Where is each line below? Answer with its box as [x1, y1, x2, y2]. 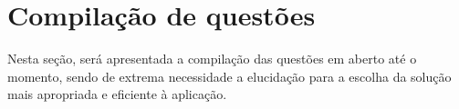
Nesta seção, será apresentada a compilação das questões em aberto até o [7, 49, 417, 68]
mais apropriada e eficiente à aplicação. [7, 84, 227, 104]
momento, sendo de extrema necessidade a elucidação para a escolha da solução [7, 66, 452, 85]
